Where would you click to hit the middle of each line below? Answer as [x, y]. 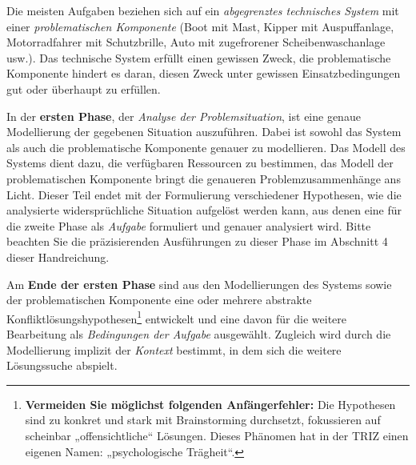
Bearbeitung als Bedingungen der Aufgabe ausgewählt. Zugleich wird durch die [199, 333]
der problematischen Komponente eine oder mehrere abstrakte [159, 300]
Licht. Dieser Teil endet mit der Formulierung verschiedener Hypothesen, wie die [204, 194]
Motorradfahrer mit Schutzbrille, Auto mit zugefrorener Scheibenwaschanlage [196, 42]
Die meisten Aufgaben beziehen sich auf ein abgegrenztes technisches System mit [203, 10]
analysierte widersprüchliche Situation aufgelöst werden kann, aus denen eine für [204, 210]
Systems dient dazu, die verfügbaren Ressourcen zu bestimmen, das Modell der [200, 163]
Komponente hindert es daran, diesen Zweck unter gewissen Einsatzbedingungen [204, 73]
